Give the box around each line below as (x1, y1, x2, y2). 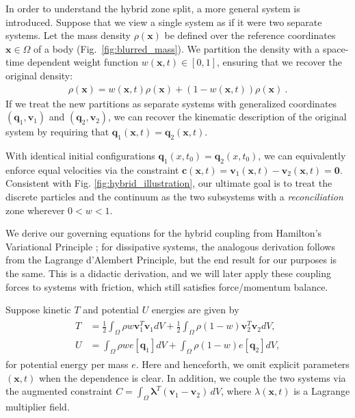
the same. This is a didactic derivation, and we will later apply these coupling (5, 265, 331, 280)
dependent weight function (27, 55, 139, 69)
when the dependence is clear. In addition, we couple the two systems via (38, 370, 346, 384)
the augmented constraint (5, 384, 113, 398)
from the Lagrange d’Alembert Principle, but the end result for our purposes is (5, 252, 337, 267)
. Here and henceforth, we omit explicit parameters (135, 356, 350, 371)
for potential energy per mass (5, 356, 129, 371)
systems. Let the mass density (5, 28, 131, 42)
